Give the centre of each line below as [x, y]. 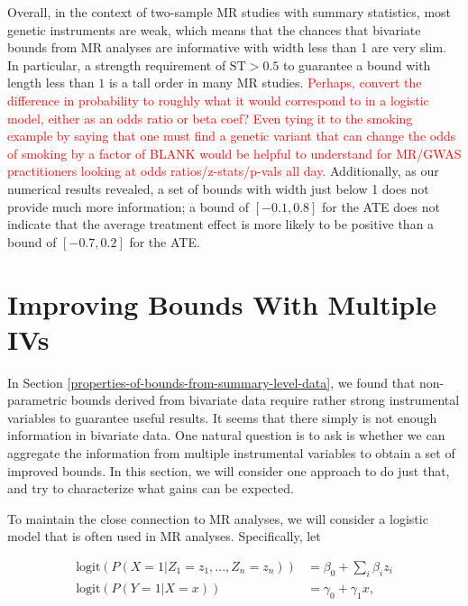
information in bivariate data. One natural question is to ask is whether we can [226, 435]
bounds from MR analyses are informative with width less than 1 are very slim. [227, 47]
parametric [37, 400]
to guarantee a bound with [357, 64]
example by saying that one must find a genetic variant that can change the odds [232, 136]
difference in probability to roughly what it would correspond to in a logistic [218, 100]
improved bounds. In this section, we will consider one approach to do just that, [229, 470]
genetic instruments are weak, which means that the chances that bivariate [214, 29]
